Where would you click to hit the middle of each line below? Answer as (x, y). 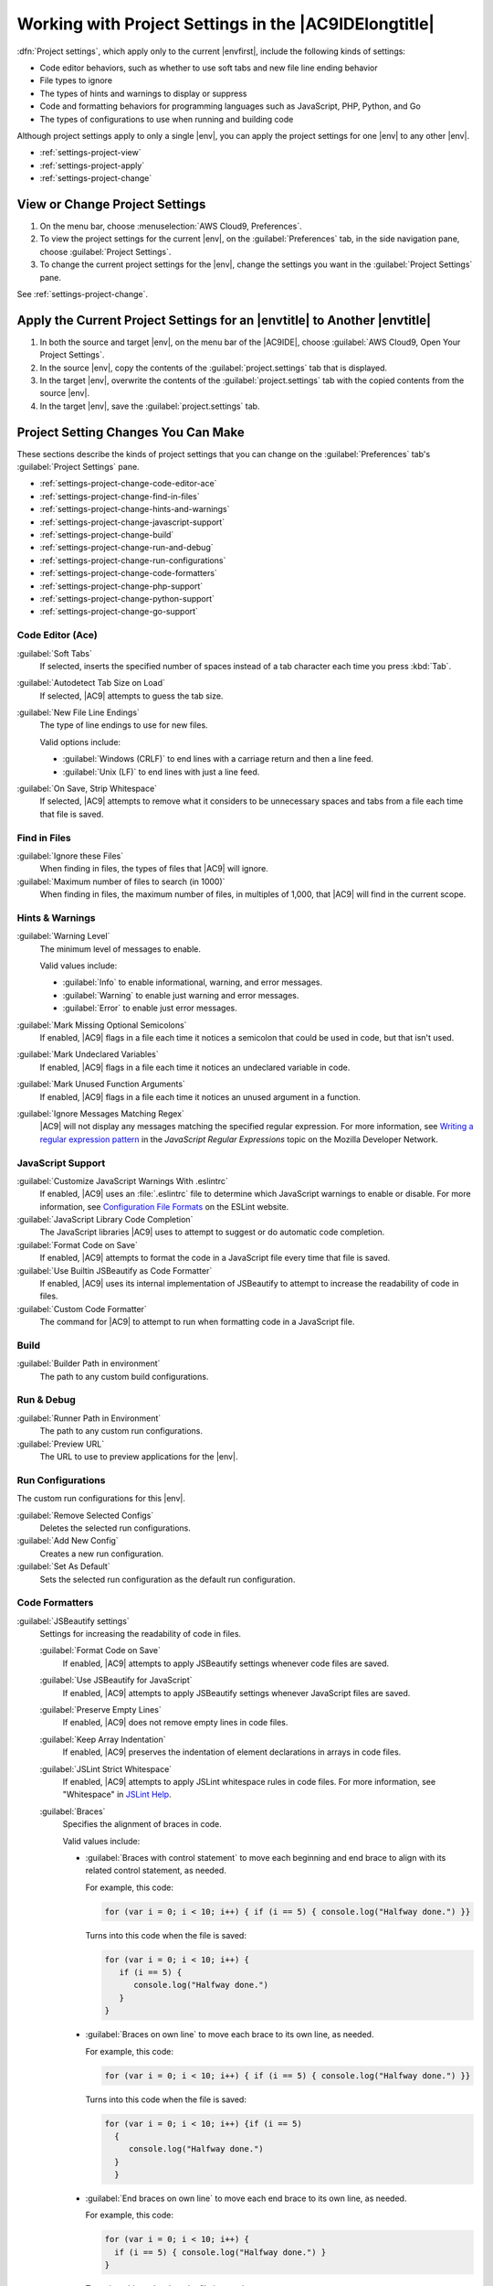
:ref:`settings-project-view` (90, 153)
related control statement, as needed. (156, 1871)
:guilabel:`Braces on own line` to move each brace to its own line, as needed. (230, 2035)
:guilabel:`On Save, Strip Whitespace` (87, 789)
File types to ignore (76, 80)
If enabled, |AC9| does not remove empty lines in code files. (175, 1723)
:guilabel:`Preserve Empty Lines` (100, 1709)
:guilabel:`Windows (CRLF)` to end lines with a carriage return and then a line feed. (218, 759)
